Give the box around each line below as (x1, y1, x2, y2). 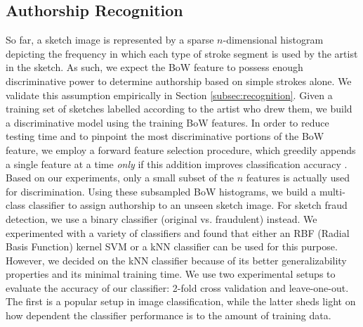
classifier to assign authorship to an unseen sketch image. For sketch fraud (28, 198, 348, 212)
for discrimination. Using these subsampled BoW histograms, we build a (6, 184, 317, 198)
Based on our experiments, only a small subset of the (6, 170, 234, 185)
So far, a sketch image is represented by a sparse (6, 32, 214, 47)
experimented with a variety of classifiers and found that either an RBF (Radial (6, 225, 350, 240)
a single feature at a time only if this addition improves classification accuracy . (6, 156, 348, 171)
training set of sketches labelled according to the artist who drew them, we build (6, 101, 352, 116)
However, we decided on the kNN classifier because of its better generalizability (6, 252, 347, 267)
